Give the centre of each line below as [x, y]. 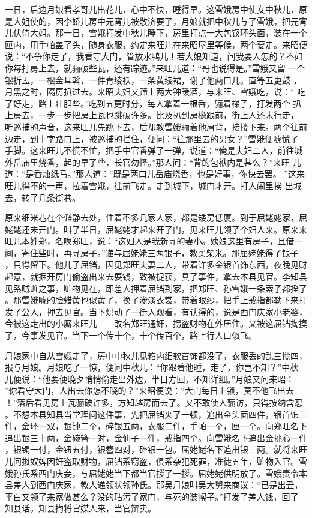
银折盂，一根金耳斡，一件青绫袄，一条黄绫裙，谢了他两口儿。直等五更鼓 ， [153, 80]
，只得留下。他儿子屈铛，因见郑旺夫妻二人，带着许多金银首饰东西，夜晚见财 [156, 264]
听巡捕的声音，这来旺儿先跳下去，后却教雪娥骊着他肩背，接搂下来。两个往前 [156, 126]
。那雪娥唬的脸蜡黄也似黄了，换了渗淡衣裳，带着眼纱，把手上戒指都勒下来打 [156, 300]
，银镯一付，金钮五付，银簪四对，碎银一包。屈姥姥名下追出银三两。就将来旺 [156, 449]
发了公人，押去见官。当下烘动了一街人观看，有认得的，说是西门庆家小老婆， [156, 311]
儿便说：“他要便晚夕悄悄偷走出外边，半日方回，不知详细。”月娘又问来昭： [150, 378]
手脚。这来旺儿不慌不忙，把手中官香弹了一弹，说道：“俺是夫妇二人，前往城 [154, 150]
